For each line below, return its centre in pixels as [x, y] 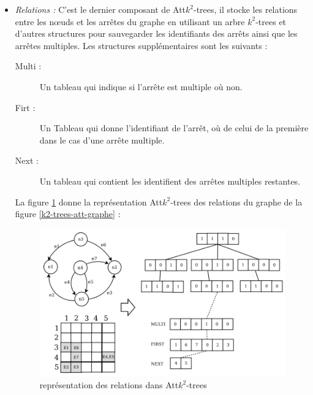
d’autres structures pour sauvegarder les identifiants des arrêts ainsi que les [156, 33]
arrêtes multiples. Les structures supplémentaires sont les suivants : [141, 45]
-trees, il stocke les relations [246, 9]
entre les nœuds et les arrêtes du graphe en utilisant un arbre [130, 21]
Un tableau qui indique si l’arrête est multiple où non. [141, 86]
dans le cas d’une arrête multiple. [102, 140]
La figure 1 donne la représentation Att [89, 201]
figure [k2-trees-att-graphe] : [68, 214]
